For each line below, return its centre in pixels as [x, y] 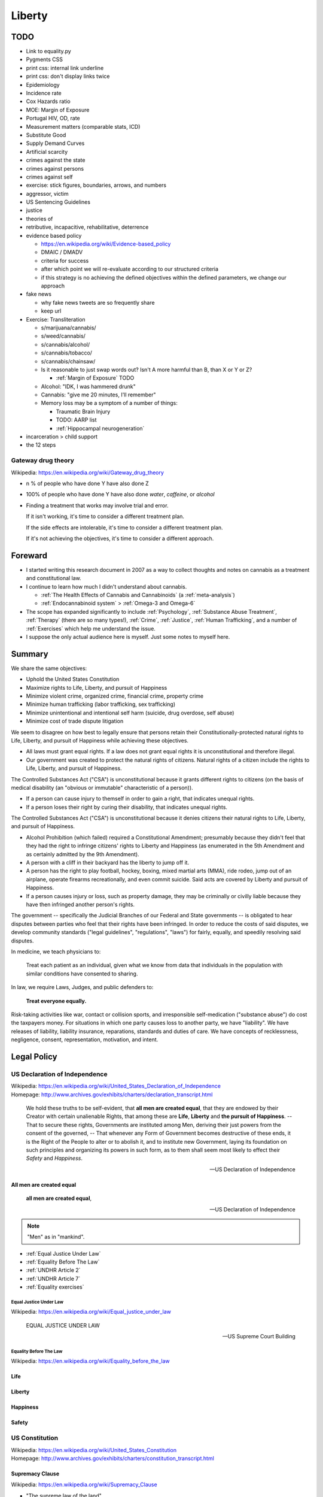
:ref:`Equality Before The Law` [63, 1262]
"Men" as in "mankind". [56, 1237]
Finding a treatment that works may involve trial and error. [97, 505]
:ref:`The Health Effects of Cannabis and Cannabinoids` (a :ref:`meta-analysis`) [138, 595]
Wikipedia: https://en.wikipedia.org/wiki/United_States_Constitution [94, 1450]
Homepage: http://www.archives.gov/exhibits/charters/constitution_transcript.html [113, 1458]
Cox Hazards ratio [48, 101]
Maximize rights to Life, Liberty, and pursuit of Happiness [97, 687]
